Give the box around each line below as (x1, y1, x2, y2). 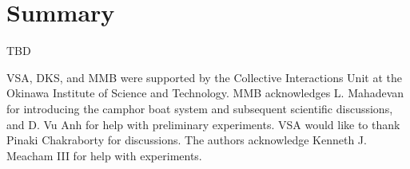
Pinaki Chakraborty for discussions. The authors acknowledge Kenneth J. (6, 132, 367, 148)
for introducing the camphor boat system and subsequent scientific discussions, (6, 100, 393, 116)
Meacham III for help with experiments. (6, 147, 202, 163)
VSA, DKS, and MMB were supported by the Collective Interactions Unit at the (6, 69, 402, 85)
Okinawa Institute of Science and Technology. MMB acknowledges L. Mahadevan (6, 84, 404, 101)
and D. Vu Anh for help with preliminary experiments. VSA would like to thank (6, 116, 400, 132)
